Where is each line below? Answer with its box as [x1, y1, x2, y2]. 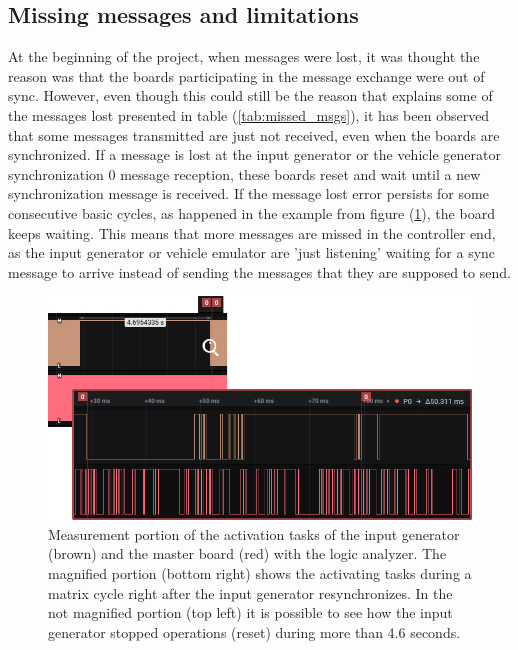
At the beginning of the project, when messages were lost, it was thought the [8, 46, 480, 67]
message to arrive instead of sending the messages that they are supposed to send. [8, 261, 511, 282]
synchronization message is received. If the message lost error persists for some [8, 183, 489, 204]
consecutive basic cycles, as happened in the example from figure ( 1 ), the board [8, 202, 495, 223]
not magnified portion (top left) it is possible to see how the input [48, 602, 453, 623]
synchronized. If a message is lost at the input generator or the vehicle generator [8, 144, 501, 165]
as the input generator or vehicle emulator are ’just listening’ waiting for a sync [8, 242, 496, 263]
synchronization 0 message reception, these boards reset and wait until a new [8, 163, 481, 184]
